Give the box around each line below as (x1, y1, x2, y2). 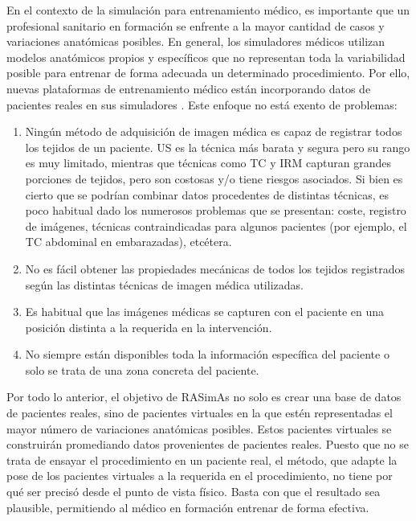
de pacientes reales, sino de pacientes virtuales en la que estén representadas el (6, 404, 393, 421)
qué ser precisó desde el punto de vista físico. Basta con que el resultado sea (6, 483, 381, 500)
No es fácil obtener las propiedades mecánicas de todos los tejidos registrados (25, 260, 405, 277)
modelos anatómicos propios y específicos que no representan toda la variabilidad (6, 48, 406, 65)
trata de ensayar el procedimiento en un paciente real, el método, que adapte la (6, 451, 398, 468)
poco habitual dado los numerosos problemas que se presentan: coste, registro (25, 202, 406, 219)
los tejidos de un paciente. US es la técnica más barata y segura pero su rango (25, 138, 410, 155)
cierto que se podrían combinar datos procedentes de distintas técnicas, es (25, 186, 389, 203)
